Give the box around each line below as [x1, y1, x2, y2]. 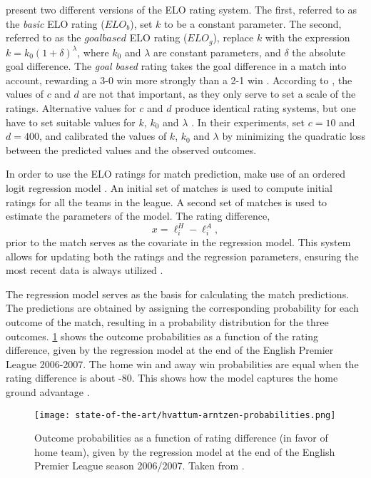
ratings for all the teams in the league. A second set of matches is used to [6, 194, 327, 209]
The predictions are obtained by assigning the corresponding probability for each [6, 300, 359, 315]
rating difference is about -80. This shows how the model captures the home [6, 370, 338, 385]
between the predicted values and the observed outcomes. [6, 142, 257, 157]
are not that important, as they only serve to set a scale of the [82, 86, 356, 101]
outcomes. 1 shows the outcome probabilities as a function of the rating [6, 328, 318, 343]
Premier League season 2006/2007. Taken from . [34, 458, 245, 473]
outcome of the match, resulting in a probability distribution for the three [6, 314, 329, 329]
